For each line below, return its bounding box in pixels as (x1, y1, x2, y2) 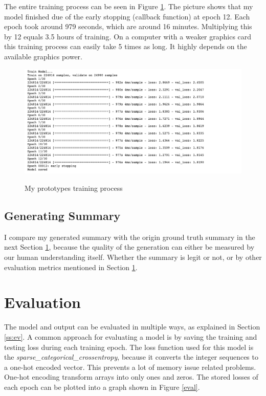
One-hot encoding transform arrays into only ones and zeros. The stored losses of (4, 371, 258, 382)
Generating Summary (4, 208, 121, 224)
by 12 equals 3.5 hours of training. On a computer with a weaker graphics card (4, 31, 252, 41)
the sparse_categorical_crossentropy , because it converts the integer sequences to (4, 351, 258, 362)
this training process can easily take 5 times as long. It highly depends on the (4, 41, 247, 52)
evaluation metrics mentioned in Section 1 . (4, 261, 138, 272)
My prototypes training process (25, 183, 123, 193)
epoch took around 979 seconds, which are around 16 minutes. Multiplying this (4, 21, 252, 32)
